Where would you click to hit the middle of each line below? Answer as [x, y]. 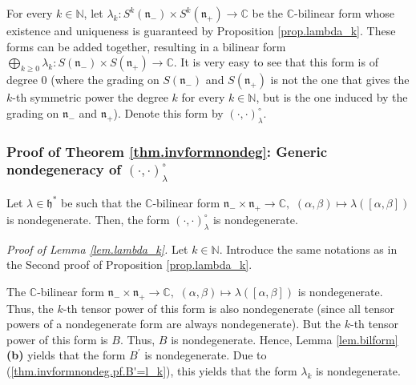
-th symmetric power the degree [90, 97]
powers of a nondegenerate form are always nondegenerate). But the [174, 324]
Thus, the [30, 308]
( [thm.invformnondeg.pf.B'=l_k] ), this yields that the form [152, 370]
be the [267, 13]
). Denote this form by [168, 112]
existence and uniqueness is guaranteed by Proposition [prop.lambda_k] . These [201, 30]
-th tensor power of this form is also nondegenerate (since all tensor [229, 308]
